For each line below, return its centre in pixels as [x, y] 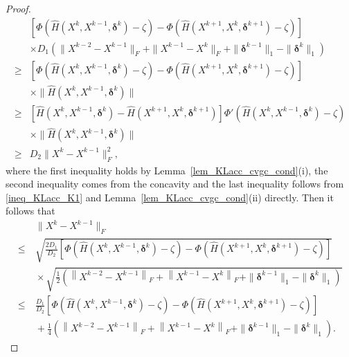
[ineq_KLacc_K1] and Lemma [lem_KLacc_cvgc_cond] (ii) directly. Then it [170, 197]
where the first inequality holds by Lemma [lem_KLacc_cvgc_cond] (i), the [167, 170]
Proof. [18, 8]
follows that [30, 211]
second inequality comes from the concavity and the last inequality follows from [175, 184]
